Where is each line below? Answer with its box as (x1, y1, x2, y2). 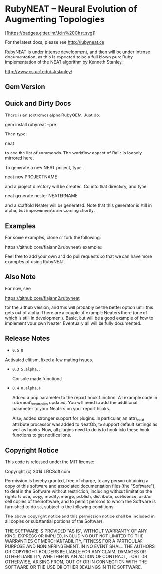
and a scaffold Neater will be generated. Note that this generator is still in (5, 202, 152, 208)
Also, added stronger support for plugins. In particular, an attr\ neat (12, 415, 145, 422)
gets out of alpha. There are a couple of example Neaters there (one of (5, 309, 147, 315)
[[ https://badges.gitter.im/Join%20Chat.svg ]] (5, 30, 96, 36)
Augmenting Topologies (5, 14, 105, 25)
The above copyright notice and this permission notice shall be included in (5, 513, 155, 519)
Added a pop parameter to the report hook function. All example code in (12, 394, 158, 400)
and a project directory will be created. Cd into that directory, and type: (5, 184, 148, 190)
